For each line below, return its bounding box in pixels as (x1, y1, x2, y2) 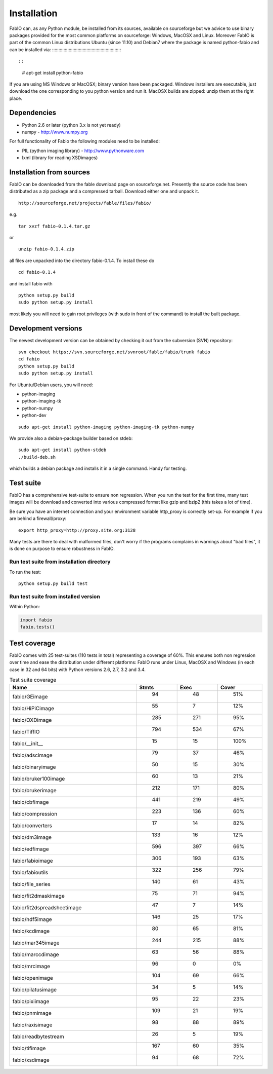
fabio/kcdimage (12, 928, 50, 935)
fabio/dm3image (12, 834, 52, 841)
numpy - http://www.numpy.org (22, 129, 88, 135)
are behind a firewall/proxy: (9, 515, 67, 522)
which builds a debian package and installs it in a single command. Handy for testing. (9, 465, 187, 471)
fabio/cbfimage (12, 799, 49, 806)
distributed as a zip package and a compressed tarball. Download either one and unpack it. (9, 188, 199, 195)
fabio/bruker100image (12, 775, 65, 783)
